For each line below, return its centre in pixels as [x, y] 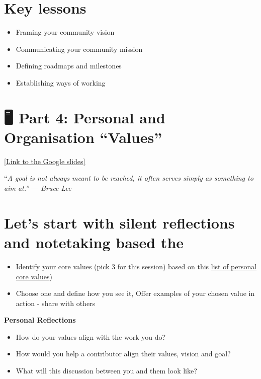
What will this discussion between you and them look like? [106, 371]
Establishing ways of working [61, 82]
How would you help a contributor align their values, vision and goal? [123, 354]
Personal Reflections [40, 320]
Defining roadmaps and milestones [69, 66]
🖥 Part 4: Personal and [85, 117]
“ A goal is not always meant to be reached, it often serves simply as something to [129, 178]
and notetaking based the [94, 242]
